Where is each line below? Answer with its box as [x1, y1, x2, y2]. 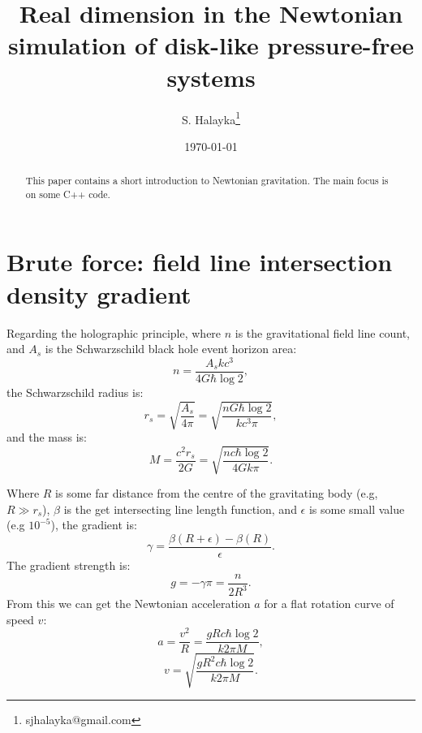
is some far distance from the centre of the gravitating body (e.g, [55, 485, 378, 502]
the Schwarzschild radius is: [6, 383, 144, 400]
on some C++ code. [25, 187, 110, 200]
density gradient [6, 277, 192, 310]
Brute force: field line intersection [6, 245, 393, 278]
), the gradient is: [50, 516, 137, 533]
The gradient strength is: [6, 557, 131, 574]
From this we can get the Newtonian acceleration [6, 595, 251, 612]
